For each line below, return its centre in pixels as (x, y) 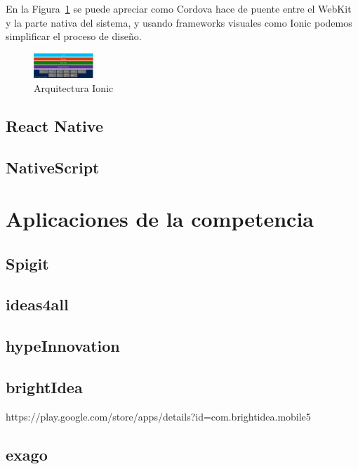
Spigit (27, 263)
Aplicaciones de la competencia (160, 219)
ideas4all (37, 304)
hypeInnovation (63, 346)
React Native (54, 125)
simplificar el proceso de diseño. (74, 36)
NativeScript (53, 167)
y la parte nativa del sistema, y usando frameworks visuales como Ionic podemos (179, 22)
